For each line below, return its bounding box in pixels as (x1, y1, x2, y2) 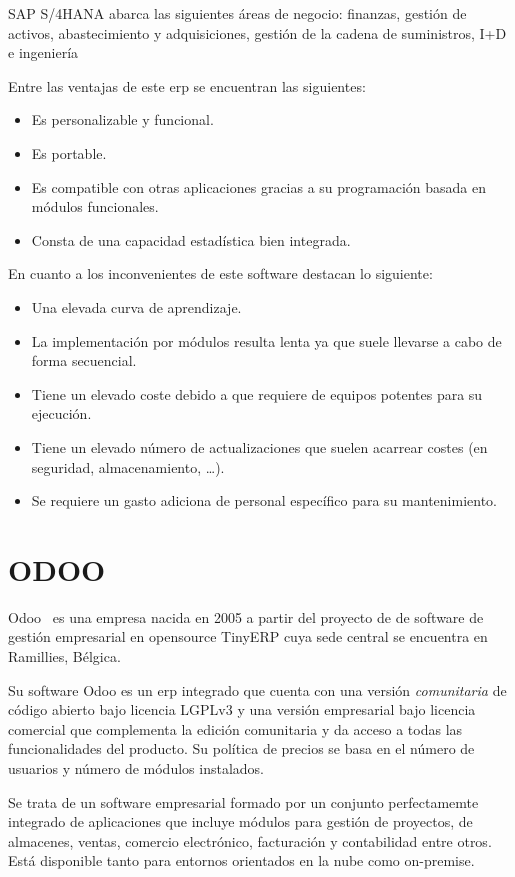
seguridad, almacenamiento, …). (31, 456, 225, 477)
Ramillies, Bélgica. (8, 646, 121, 666)
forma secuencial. (31, 350, 137, 371)
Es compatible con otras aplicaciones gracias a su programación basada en (31, 176, 487, 197)
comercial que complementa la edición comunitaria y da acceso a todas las (8, 718, 463, 739)
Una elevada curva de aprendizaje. (31, 296, 242, 317)
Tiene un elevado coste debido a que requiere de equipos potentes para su (31, 383, 483, 404)
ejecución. (31, 403, 92, 424)
